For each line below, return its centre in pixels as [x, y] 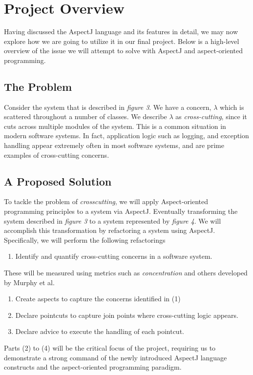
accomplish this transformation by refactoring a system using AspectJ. [110, 230]
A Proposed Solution [58, 181]
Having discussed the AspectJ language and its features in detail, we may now [121, 31]
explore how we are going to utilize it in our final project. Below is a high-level [122, 41]
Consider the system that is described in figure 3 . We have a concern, [108, 107]
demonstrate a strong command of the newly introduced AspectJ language [116, 357]
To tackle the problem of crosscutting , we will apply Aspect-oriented [106, 201]
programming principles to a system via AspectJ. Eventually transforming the [121, 211]
